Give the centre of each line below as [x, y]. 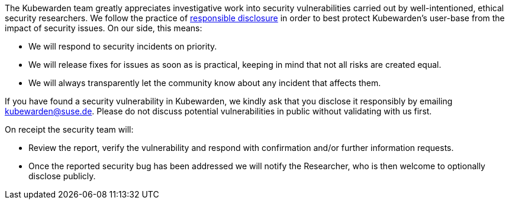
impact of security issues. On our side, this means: [104, 28]
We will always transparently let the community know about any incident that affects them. [205, 83]
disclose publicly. [62, 176]
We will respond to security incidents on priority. [123, 46]
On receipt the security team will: [69, 129]
